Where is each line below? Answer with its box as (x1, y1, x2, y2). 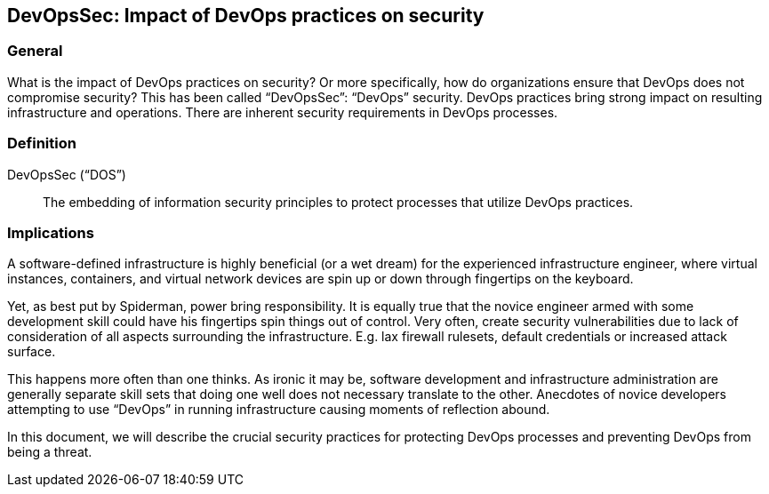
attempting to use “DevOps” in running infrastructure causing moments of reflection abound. (7, 402, 550, 418)
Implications (7, 223, 94, 242)
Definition (7, 134, 76, 153)
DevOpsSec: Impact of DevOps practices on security (7, 4, 485, 27)
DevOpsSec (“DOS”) (7, 166, 126, 182)
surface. (7, 344, 56, 360)
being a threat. (7, 444, 92, 460)
